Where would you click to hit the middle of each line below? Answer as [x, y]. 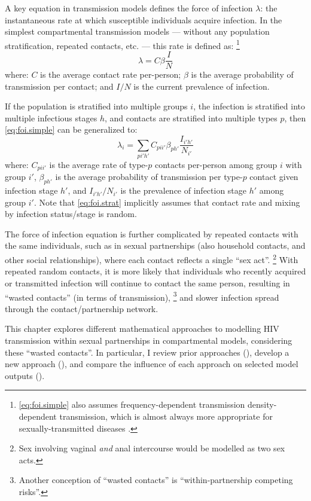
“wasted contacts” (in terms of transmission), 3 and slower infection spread [142, 296]
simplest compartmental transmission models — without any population [137, 31]
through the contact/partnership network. [82, 308]
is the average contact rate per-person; [111, 74]
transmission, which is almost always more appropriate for [166, 416]
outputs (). [25, 375]
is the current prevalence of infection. [202, 86]
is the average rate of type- [99, 164]
